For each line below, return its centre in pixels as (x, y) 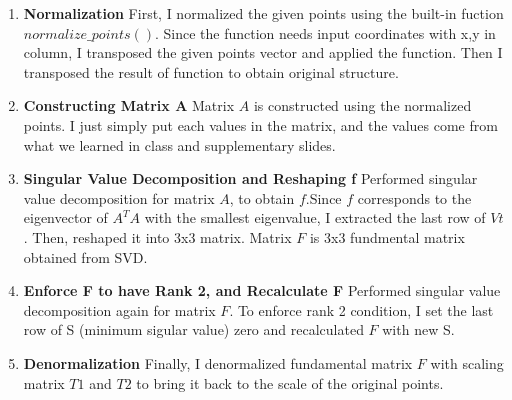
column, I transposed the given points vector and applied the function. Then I (263, 52)
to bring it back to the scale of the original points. (290, 382)
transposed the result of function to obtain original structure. (211, 71)
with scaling (467, 362)
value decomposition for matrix (119, 197)
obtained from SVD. (85, 256)
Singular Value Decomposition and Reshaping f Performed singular (250, 178)
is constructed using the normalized (362, 105)
